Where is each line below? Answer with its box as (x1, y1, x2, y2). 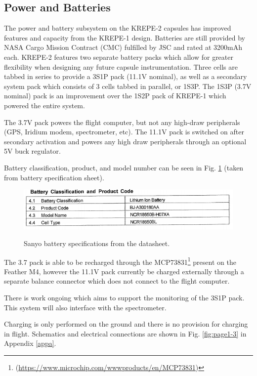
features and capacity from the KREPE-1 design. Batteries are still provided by (4, 32, 245, 42)
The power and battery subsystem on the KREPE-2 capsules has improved (4, 23, 231, 33)
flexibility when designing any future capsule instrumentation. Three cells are (4, 61, 238, 72)
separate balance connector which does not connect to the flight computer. (4, 276, 230, 286)
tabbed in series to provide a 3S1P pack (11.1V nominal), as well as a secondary (4, 71, 247, 82)
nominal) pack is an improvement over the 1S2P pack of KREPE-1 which (4, 90, 226, 101)
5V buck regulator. (4, 146, 61, 156)
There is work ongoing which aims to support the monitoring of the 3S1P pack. (4, 292, 245, 303)
